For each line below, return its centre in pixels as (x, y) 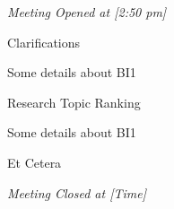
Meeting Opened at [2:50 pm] (87, 12)
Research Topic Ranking (74, 102)
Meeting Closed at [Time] (77, 192)
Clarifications (44, 42)
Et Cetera (35, 162)
